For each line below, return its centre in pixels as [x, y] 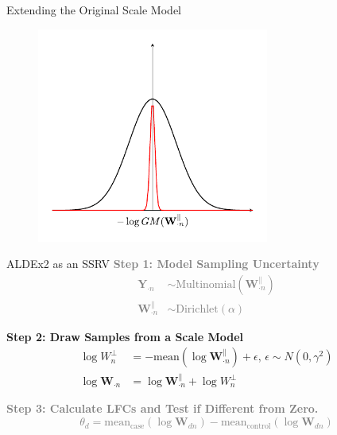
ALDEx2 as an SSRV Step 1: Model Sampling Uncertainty [163, 264]
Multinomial [206, 284]
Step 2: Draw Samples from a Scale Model [125, 336]
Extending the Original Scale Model [94, 10]
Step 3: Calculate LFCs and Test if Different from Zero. [163, 408]
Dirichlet [197, 309]
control [259, 426]
